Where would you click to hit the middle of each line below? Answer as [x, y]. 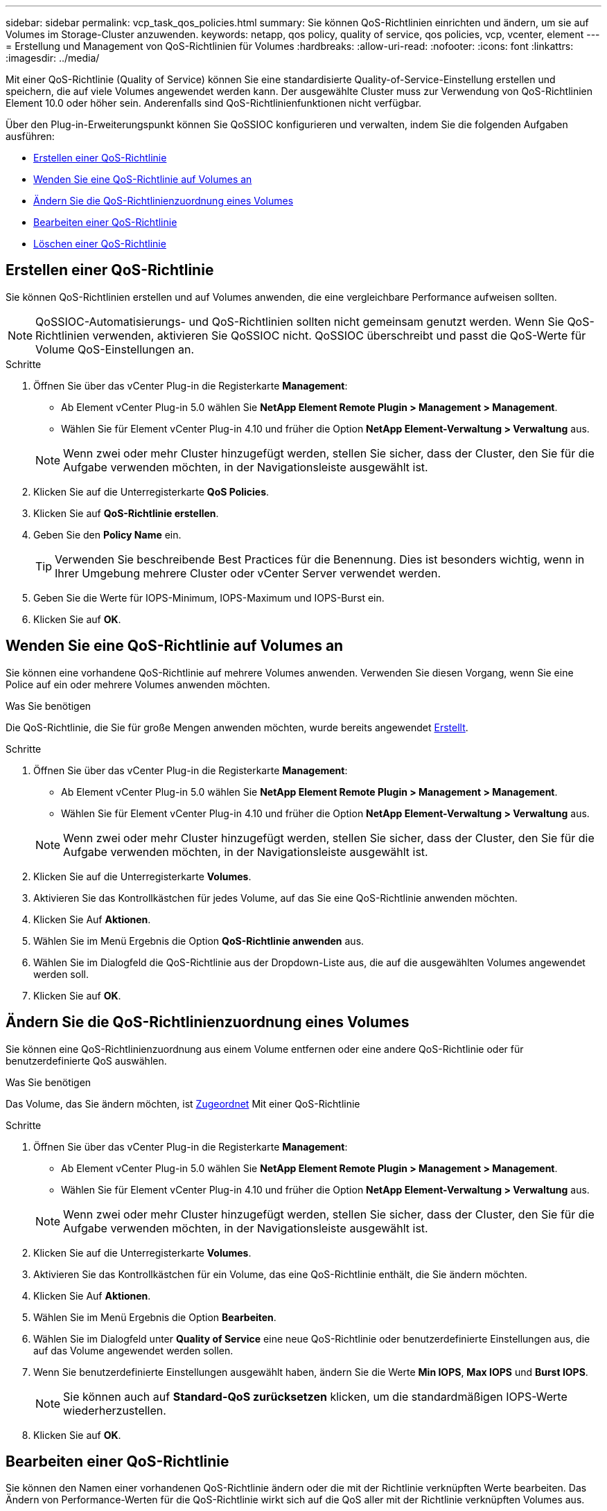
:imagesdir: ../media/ [53, 58]
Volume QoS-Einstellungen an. [115, 349]
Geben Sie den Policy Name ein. [107, 534]
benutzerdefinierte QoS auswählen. [86, 1060]
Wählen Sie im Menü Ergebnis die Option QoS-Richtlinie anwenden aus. [199, 941]
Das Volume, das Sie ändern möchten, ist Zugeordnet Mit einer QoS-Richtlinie [183, 1103]
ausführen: [30, 136]
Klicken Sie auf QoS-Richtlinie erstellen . [126, 513]
